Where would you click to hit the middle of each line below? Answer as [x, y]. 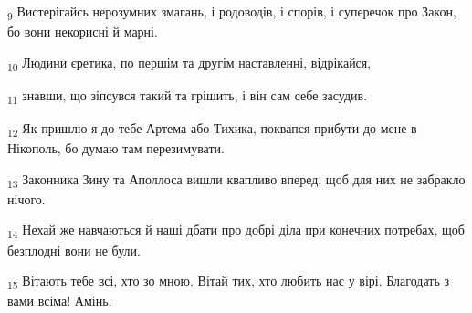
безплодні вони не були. [74, 250]
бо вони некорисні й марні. [83, 31]
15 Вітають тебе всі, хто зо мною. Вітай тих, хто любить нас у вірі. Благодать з [228, 282]
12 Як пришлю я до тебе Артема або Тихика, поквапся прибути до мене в [212, 129]
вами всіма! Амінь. [60, 301]
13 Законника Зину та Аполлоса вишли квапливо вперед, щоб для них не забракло [236, 180]
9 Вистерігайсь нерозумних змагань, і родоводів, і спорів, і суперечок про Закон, [232, 12]
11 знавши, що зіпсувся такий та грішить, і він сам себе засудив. [188, 96]
